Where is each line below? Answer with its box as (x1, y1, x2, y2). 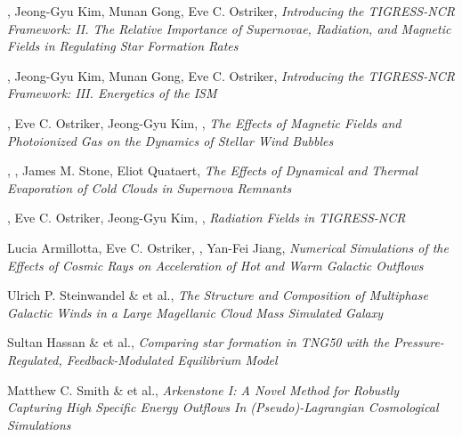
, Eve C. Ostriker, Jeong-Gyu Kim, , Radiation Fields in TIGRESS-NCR (7, 208, 406, 227)
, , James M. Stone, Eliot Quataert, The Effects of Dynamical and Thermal (7, 161, 418, 180)
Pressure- (393, 333, 444, 352)
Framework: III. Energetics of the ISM (7, 84, 217, 102)
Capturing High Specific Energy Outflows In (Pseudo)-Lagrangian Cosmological (7, 398, 439, 417)
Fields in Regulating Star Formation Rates (7, 36, 239, 55)
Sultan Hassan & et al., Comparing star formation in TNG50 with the (7, 333, 390, 352)
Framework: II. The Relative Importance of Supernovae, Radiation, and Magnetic (7, 19, 451, 37)
